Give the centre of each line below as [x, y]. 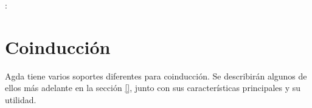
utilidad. [21, 99]
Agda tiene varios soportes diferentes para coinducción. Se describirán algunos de [156, 76]
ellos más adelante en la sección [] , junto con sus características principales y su [153, 88]
